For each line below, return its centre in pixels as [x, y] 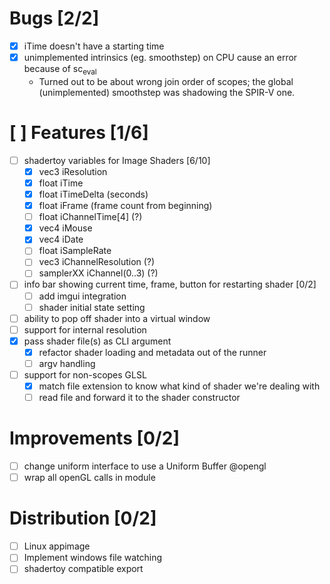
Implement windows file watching [93, 558]
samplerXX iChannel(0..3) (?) [98, 273]
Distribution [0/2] [83, 518]
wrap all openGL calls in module [89, 478]
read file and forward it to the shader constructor [139, 398]
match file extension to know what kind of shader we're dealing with [179, 386]
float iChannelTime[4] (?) [90, 217]
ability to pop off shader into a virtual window [117, 318]
